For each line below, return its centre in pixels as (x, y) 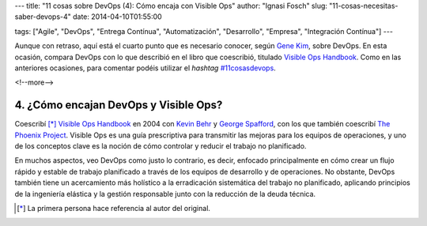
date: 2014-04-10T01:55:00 (117, 17)
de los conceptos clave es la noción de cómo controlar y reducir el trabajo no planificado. (161, 146)
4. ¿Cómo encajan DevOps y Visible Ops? (119, 105)
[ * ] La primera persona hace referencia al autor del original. (114, 208)
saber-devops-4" (43, 17)
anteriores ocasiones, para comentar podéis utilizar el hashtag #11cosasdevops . (145, 68)
